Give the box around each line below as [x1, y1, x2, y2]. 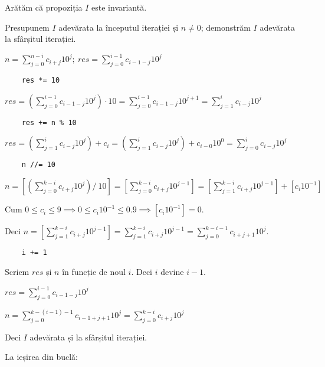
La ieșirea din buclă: [5, 350, 78, 363]
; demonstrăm [201, 21, 251, 33]
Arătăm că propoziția [5, 1, 83, 13]
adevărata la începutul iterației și [58, 21, 179, 33]
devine [160, 265, 184, 277]
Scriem [5, 265, 29, 277]
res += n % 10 [21, 118, 77, 127]
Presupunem [5, 21, 50, 33]
